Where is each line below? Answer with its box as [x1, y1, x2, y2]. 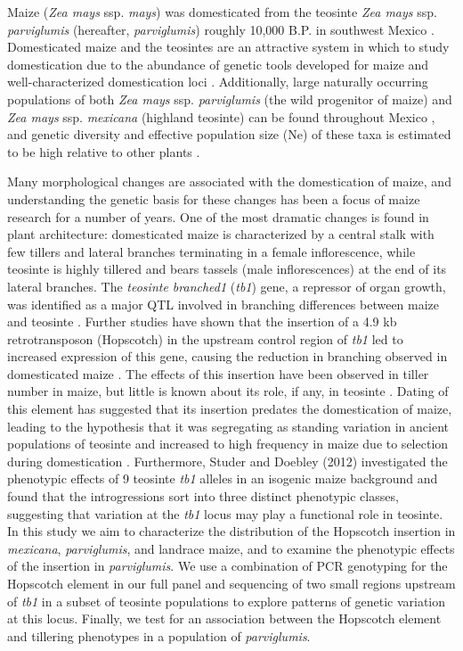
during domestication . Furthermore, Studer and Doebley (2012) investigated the [7, 451, 448, 470]
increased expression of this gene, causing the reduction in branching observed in [7, 347, 448, 366]
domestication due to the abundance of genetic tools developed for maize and [7, 54, 429, 73]
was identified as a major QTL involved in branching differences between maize [7, 294, 440, 313]
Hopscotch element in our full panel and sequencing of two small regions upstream [7, 574, 456, 592]
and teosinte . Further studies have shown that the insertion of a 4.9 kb [7, 312, 397, 331]
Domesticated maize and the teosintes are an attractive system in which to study [7, 37, 450, 56]
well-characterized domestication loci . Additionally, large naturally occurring [7, 72, 428, 91]
